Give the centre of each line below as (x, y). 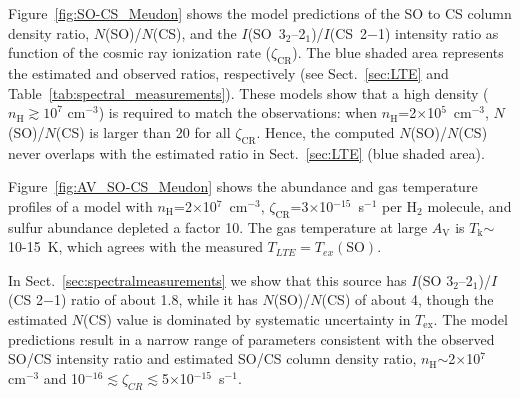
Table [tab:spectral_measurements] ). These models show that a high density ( (248, 92)
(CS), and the (194, 32)
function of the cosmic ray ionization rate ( (140, 52)
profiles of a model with (80, 205)
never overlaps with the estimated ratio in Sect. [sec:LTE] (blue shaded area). (246, 152)
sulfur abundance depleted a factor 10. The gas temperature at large (218, 226)
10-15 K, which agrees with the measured (135, 246)
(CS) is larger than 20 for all (143, 131)
